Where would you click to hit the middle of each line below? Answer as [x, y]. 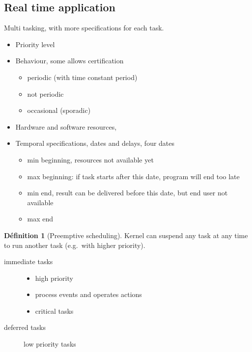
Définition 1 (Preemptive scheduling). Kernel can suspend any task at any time [126, 235]
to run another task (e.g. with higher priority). [75, 245]
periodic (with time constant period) [82, 77]
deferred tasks [25, 327]
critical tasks [54, 311]
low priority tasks [50, 344]
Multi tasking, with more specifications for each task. [84, 28]
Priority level [35, 44]
